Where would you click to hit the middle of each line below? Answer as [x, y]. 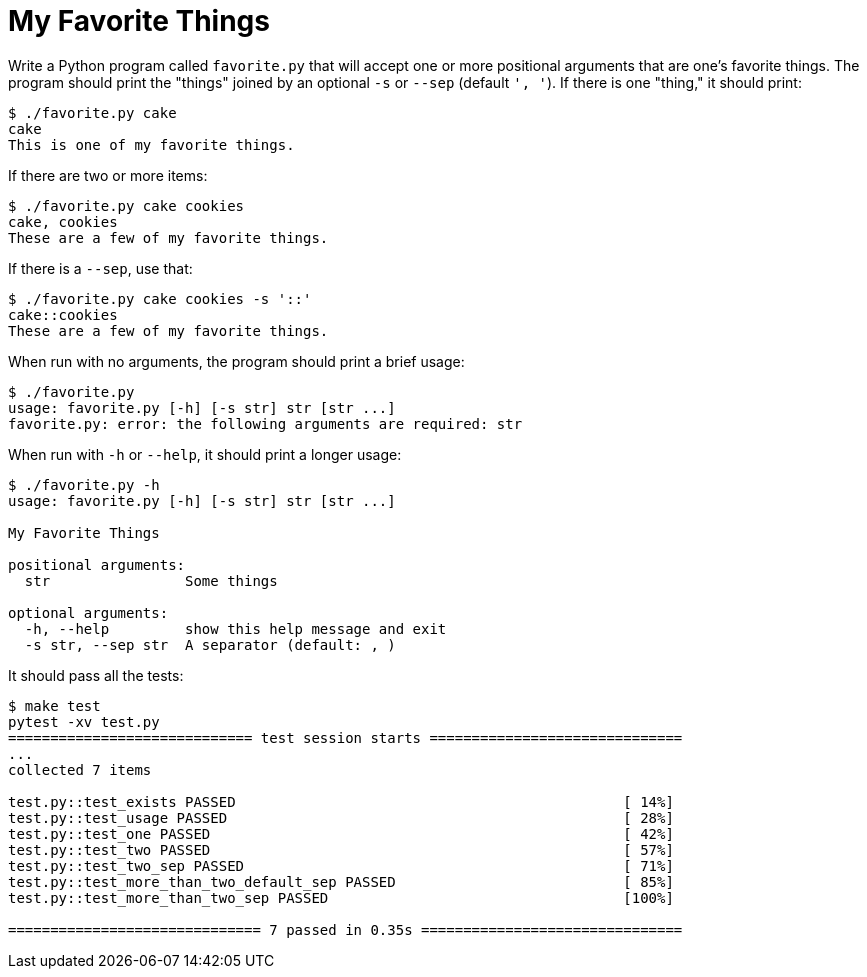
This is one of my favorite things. [151, 144]
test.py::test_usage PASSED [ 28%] [341, 817]
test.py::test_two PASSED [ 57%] [341, 849]
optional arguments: [88, 612]
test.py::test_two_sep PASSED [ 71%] [341, 865]
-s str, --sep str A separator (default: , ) [210, 644]
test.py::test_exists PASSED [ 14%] [341, 801]
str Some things [151, 580]
